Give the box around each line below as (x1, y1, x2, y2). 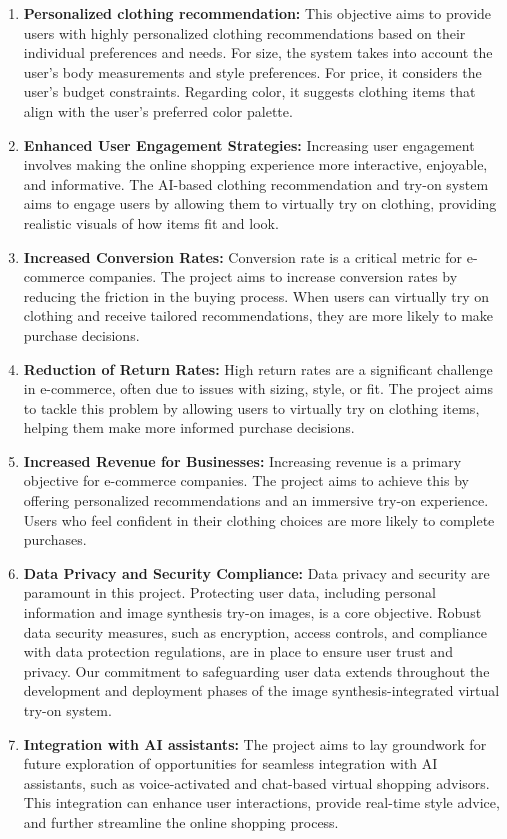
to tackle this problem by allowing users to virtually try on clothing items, (23, 397, 480, 418)
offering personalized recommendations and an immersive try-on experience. (23, 490, 489, 511)
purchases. (23, 529, 87, 550)
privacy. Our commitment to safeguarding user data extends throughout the (23, 660, 490, 681)
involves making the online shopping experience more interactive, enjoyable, (23, 154, 488, 175)
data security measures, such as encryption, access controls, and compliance (23, 621, 487, 642)
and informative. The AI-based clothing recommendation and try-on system (23, 173, 489, 194)
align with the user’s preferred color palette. (23, 100, 293, 121)
